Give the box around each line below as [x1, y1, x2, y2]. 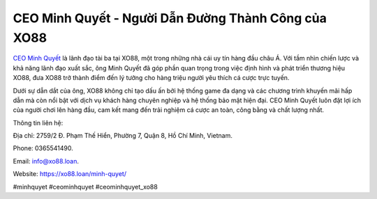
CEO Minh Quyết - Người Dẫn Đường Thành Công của [13, 10, 327, 26]
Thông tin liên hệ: [13, 118, 64, 127]
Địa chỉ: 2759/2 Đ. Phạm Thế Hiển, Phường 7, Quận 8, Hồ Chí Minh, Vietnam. [13, 132, 233, 140]
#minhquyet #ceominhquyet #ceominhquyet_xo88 [13, 182, 158, 191]
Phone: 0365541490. [13, 144, 73, 152]
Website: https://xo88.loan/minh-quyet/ [13, 170, 127, 178]
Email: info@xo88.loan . [13, 157, 80, 165]
